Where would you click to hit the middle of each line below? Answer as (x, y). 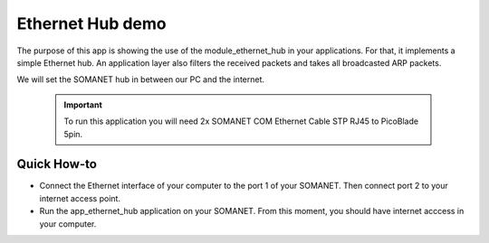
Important (83, 105)
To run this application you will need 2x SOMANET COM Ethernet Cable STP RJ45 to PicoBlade (241, 121)
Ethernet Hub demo (91, 23)
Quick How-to (57, 164)
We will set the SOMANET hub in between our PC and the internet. (141, 79)
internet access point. (80, 198)
